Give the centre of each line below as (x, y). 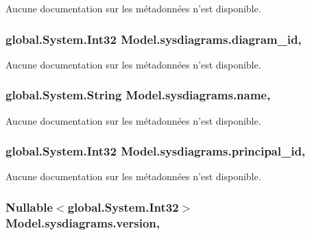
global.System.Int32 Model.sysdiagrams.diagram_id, (154, 39)
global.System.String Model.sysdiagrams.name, (138, 95)
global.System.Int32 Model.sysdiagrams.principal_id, (156, 151)
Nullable (29, 207)
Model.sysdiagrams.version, (83, 222)
